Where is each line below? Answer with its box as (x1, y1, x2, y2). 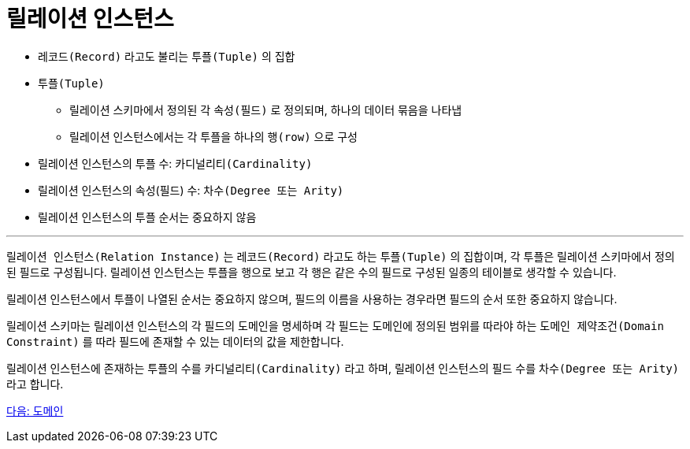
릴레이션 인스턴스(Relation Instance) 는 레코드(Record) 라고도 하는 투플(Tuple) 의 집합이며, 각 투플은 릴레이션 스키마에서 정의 (6, 249, 675, 263)
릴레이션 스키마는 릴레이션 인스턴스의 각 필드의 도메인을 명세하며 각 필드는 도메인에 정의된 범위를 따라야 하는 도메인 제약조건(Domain (6, 318, 664, 332)
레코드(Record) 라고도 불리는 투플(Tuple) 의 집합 (38, 49, 295, 63)
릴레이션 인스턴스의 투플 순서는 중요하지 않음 (38, 210, 257, 224)
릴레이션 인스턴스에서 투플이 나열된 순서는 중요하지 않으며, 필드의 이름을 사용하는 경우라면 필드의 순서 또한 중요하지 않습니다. (6, 291, 618, 306)
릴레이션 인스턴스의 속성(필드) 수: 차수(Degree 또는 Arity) (38, 183, 344, 197)
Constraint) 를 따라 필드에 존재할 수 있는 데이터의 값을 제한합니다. (6, 334, 344, 348)
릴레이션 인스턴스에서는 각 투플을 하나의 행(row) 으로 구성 (69, 129, 358, 143)
